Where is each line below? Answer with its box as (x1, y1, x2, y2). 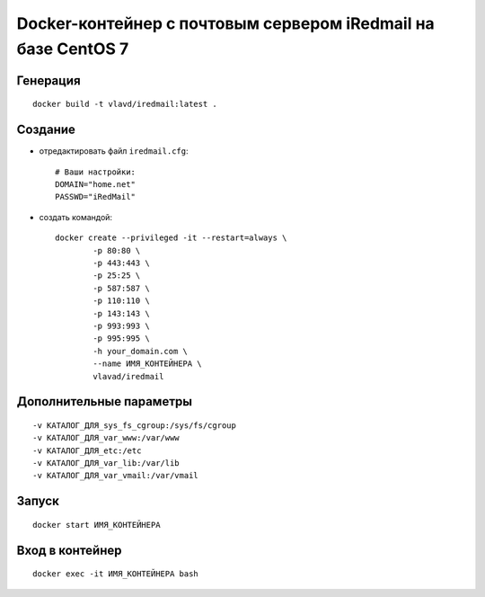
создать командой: (39, 211, 112, 222)
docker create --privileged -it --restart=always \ (55, 233, 287, 243)
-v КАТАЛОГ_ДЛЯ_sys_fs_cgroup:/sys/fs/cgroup (32, 420, 237, 431)
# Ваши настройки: (55, 166, 137, 177)
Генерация (16, 73, 81, 88)
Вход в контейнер (16, 542, 122, 557)
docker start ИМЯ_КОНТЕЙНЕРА (32, 520, 161, 530)
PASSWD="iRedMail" (55, 192, 137, 202)
